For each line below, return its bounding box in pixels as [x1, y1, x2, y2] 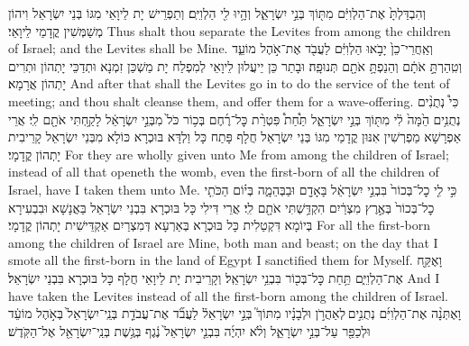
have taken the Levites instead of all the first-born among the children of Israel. [8, 286, 448, 305]
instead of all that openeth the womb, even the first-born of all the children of [8, 162, 439, 181]
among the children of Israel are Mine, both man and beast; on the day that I [8, 232, 438, 251]
